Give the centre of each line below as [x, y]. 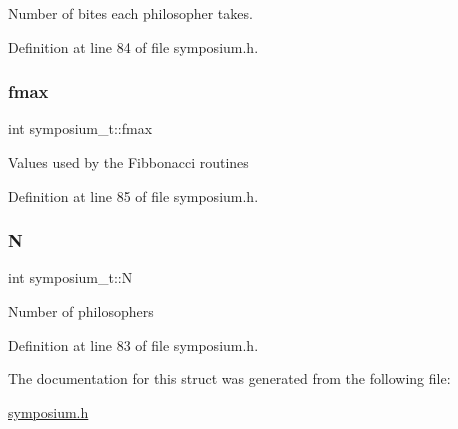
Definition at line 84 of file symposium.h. [133, 46]
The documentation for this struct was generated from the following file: [229, 378]
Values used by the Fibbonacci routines [128, 162]
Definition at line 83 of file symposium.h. [133, 344]
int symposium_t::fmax [80, 128]
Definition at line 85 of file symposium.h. [133, 195]
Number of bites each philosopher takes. [130, 13]
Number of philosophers [81, 311]
